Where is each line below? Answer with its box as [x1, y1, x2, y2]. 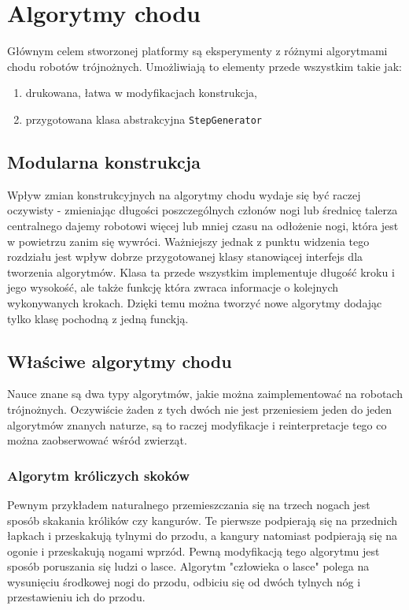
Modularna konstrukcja [7, 149, 201, 173]
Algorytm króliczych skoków [7, 465, 190, 485]
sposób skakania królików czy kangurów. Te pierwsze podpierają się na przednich [7, 511, 398, 528]
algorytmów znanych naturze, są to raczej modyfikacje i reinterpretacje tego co [7, 416, 387, 433]
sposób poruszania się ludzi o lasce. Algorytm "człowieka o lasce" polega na [7, 558, 370, 575]
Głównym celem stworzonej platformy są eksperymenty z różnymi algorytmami [7, 43, 388, 59]
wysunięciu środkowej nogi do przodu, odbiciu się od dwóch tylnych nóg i [7, 573, 361, 590]
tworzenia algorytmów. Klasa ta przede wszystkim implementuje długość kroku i [7, 263, 395, 280]
